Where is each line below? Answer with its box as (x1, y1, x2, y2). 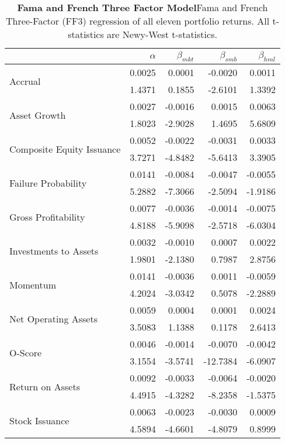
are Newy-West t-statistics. (107, 28, 217, 41)
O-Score (9, 345, 42, 359)
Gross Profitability (9, 210, 85, 224)
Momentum (9, 277, 57, 291)
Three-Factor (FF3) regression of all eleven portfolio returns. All (6, 14, 270, 28)
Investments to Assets (9, 243, 99, 257)
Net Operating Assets (9, 311, 98, 325)
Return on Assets (9, 379, 80, 393)
